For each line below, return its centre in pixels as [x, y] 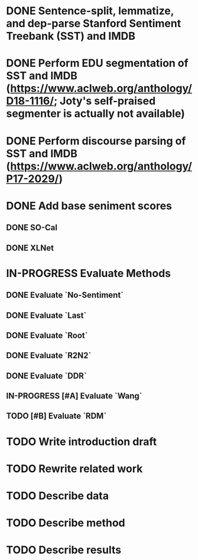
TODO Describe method [66, 523]
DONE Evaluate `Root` [47, 335]
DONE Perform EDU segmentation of [97, 63]
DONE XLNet [30, 248]
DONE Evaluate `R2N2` [49, 356]
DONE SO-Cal [32, 227]
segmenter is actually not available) [95, 114]
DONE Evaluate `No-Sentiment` [65, 295]
